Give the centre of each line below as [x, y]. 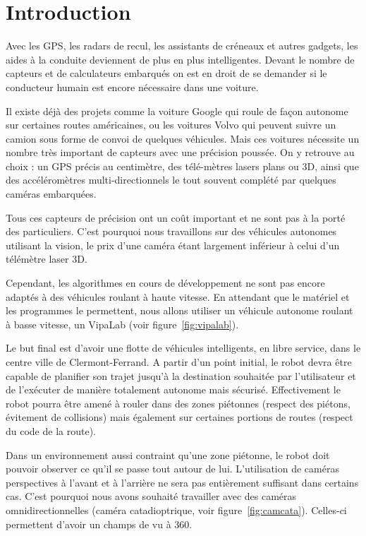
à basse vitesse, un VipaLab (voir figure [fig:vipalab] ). [122, 324]
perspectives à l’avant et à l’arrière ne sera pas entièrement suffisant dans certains [182, 482]
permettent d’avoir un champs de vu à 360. [99, 524]
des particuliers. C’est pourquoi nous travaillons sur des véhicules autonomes [171, 231]
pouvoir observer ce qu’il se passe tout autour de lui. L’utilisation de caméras [172, 469]
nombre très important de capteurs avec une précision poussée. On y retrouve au [180, 152]
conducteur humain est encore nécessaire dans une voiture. [132, 87]
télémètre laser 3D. [47, 259]
